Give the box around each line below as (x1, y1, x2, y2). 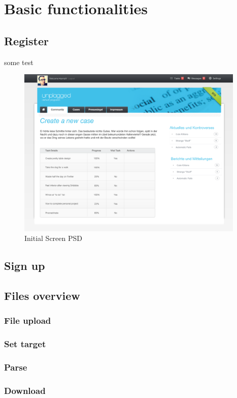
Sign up (4, 258, 45, 273)
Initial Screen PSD (24, 233, 83, 243)
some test (4, 56, 33, 67)
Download (4, 384, 46, 396)
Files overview (4, 287, 80, 303)
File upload (4, 314, 51, 327)
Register (4, 33, 49, 48)
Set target (4, 338, 46, 350)
